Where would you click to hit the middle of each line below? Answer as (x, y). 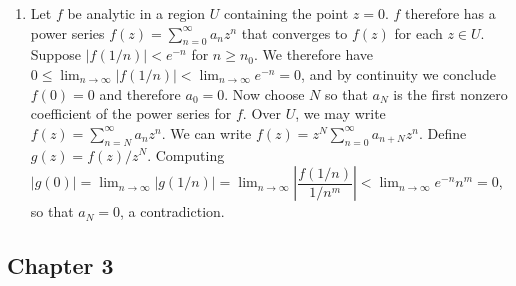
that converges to (294, 32)
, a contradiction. (172, 211)
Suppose (56, 54)
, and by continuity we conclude (398, 73)
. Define (442, 132)
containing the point (286, 13)
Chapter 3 (60, 265)
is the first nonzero (450, 93)
